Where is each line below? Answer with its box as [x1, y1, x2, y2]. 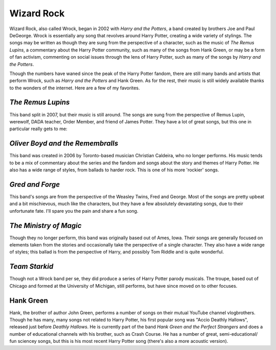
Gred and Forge [9, 180, 60, 189]
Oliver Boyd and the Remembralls [9, 139, 119, 148]
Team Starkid [9, 262, 54, 271]
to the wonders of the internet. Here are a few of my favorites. [9, 85, 140, 91]
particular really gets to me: [9, 126, 67, 132]
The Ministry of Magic [9, 221, 82, 230]
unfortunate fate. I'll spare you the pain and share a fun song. [9, 208, 139, 214]
